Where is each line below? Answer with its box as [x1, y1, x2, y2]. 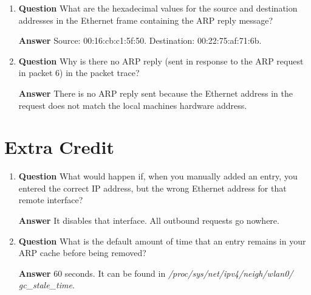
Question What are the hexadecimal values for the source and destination [18, 2, 298, 14]
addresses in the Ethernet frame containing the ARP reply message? [18, 13, 273, 26]
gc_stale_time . [18, 279, 75, 291]
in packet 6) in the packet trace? [18, 66, 140, 79]
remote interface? [18, 193, 83, 206]
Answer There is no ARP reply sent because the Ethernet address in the [18, 86, 293, 99]
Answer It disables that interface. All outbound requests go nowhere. [18, 214, 279, 227]
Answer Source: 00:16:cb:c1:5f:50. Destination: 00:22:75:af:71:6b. [18, 34, 262, 47]
